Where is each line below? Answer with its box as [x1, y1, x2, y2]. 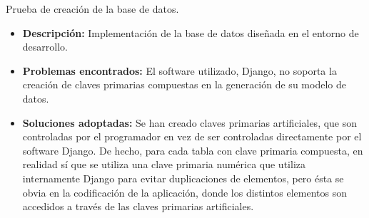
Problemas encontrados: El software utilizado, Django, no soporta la [22, 63, 337, 78]
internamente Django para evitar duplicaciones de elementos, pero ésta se [22, 170, 344, 185]
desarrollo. [22, 39, 68, 54]
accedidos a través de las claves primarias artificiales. [22, 199, 254, 214]
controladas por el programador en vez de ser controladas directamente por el [22, 129, 362, 144]
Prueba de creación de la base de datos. [6, 1, 179, 16]
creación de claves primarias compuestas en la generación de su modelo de [22, 77, 346, 92]
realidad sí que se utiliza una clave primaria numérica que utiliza [22, 157, 305, 172]
